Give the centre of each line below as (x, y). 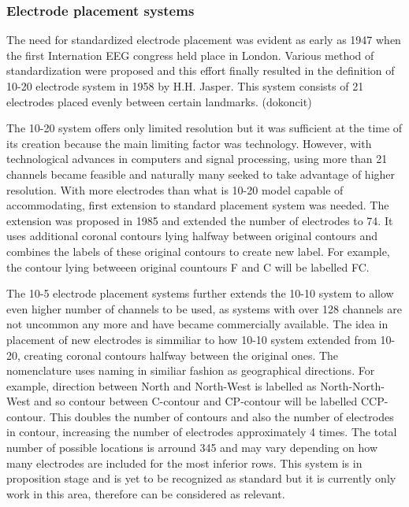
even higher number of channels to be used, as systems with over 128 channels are (204, 308)
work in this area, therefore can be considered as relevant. (146, 493)
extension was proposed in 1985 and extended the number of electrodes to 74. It (200, 220)
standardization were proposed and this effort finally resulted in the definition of (201, 70)
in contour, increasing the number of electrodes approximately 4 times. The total (202, 432)
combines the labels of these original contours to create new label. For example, (198, 251)
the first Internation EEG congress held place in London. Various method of (190, 55)
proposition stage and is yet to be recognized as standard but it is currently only (201, 478)
